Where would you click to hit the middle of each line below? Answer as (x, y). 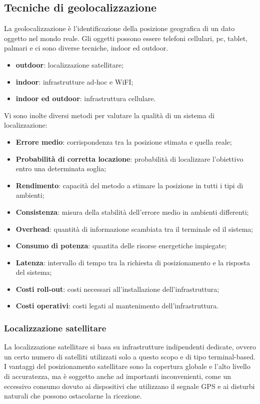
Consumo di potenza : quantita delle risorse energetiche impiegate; (121, 246)
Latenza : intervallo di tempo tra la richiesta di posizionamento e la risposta (133, 262)
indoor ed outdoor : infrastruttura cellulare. (86, 98)
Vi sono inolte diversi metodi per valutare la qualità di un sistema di (109, 115)
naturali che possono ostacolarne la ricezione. (73, 396)
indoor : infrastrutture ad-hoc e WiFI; (74, 81)
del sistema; (34, 272)
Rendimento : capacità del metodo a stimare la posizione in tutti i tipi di (129, 185)
